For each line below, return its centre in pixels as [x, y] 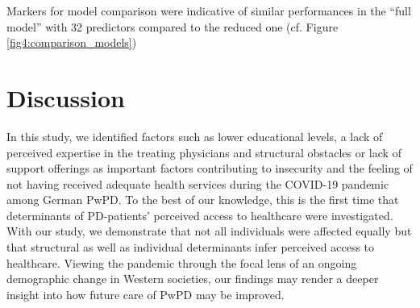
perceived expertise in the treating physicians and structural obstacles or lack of [204, 152]
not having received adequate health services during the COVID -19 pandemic [198, 183]
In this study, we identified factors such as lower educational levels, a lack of [195, 136]
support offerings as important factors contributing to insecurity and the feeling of [210, 168]
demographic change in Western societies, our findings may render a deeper [193, 279]
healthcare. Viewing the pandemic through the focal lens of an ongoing [182, 262]
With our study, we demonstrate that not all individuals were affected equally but [209, 231]
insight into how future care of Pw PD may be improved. [146, 294]
